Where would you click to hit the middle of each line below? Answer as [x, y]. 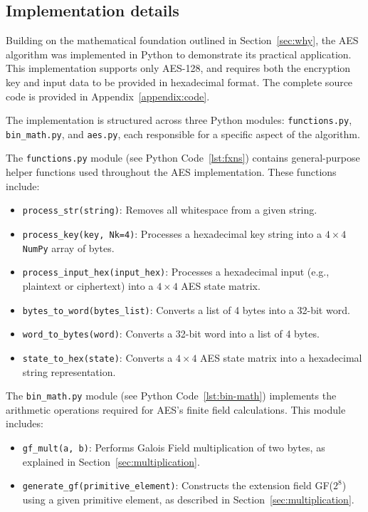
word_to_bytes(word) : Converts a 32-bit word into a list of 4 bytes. [171, 334]
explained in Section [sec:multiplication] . [111, 461]
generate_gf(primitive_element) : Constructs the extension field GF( [178, 485]
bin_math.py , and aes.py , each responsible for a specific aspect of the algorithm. [183, 134]
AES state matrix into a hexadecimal [281, 357]
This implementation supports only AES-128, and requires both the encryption [178, 68]
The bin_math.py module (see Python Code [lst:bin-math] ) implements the [171, 396]
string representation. [69, 371]
